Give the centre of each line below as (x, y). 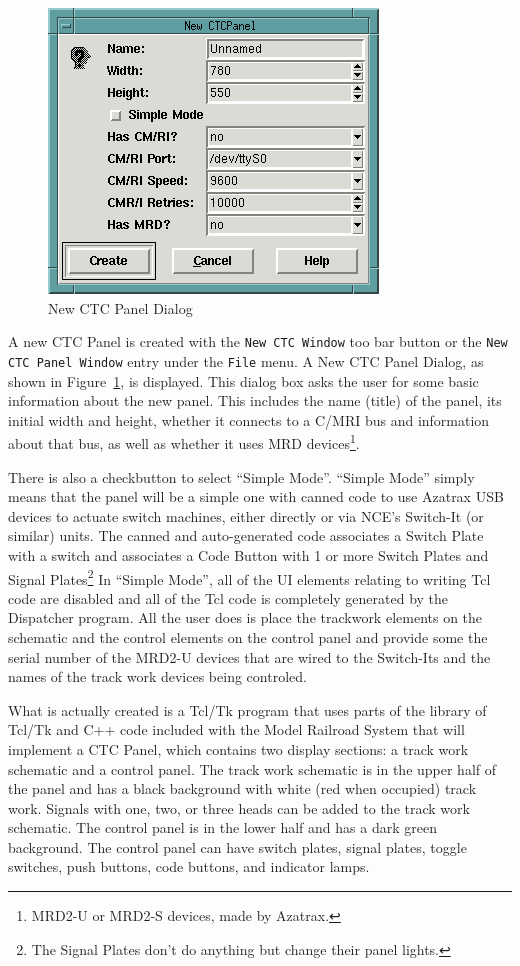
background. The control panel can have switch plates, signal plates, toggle (237, 846)
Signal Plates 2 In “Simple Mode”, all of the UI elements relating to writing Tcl (249, 577)
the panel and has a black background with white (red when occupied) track (242, 788)
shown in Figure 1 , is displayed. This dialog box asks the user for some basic (243, 380)
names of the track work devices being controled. (157, 676)
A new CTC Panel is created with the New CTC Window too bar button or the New (258, 341)
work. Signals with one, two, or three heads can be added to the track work (239, 807)
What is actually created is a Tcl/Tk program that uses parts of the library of (247, 709)
